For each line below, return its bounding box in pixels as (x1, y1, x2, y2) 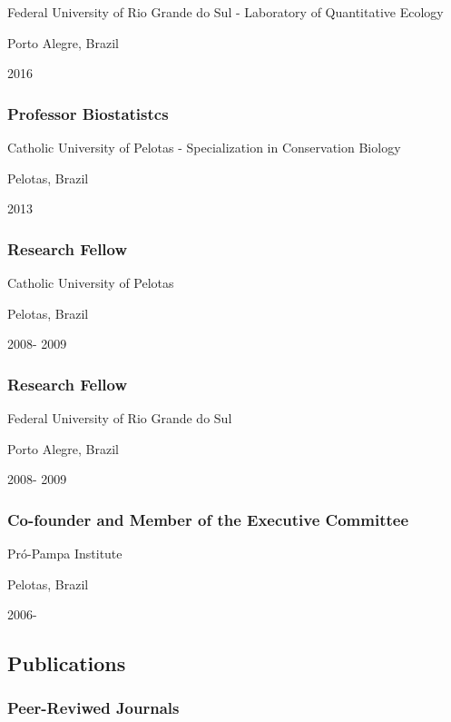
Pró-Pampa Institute (7, 544, 123, 562)
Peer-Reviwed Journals (7, 697, 180, 719)
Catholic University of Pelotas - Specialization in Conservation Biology (7, 138, 401, 156)
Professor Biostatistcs (7, 102, 169, 124)
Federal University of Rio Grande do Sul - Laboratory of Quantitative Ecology (7, 3, 444, 21)
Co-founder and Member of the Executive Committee (7, 508, 409, 530)
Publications (7, 649, 126, 677)
